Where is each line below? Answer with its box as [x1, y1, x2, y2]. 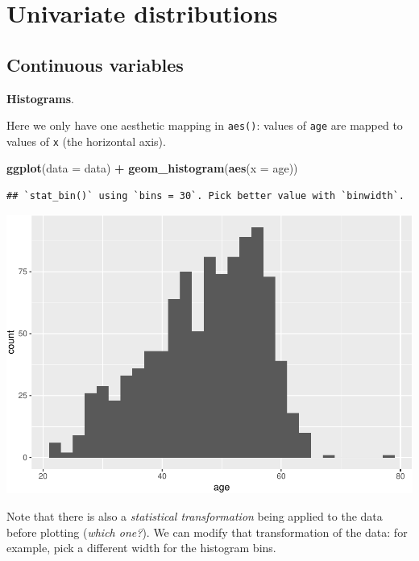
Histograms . [6, 89, 74, 106]
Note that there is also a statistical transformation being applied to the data [6, 507, 383, 524]
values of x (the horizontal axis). [6, 132, 166, 149]
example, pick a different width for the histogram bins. [6, 539, 276, 556]
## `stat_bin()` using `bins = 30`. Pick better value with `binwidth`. [6, 190, 404, 202]
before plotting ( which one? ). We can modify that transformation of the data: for [6, 523, 408, 540]
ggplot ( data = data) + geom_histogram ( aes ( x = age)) [6, 160, 298, 177]
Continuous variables [6, 52, 184, 77]
